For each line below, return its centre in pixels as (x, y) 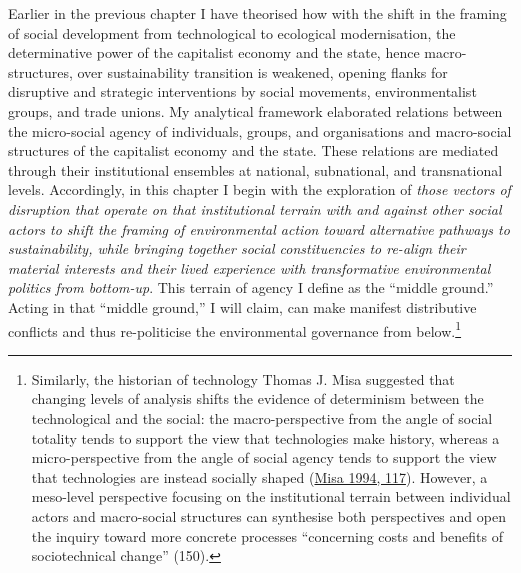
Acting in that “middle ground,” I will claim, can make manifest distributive (242, 306)
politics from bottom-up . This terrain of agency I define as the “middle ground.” (251, 287)
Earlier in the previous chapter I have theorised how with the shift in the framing (257, 13)
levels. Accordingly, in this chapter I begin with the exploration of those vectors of (259, 189)
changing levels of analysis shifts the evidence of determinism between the (257, 398)
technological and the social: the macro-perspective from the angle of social (262, 417)
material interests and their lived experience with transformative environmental (249, 267)
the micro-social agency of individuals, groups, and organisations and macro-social (260, 130)
